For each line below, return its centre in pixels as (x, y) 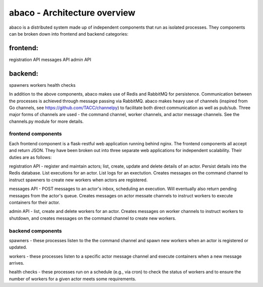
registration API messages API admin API (50, 59)
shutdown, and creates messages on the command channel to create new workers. (93, 218)
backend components (35, 230)
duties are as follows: (30, 157)
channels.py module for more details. (46, 121)
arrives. (17, 263)
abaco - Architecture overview (72, 13)
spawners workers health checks (42, 85)
